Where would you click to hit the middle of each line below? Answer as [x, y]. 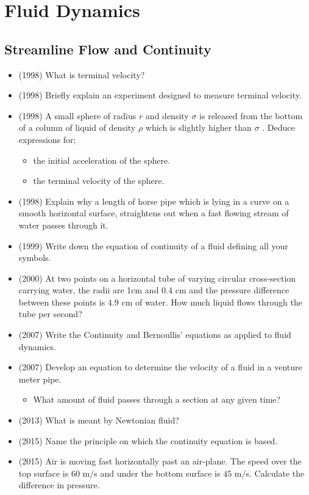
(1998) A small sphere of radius [77, 115]
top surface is [44, 473]
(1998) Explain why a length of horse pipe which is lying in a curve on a [154, 201]
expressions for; [47, 139]
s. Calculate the [275, 473]
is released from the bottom [251, 115]
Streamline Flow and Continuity [108, 49]
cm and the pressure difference [232, 290]
